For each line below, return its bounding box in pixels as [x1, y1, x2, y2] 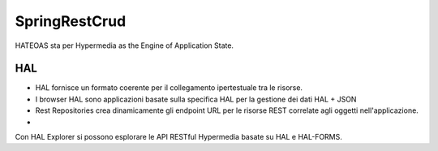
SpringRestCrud [15, 12, 127, 30]
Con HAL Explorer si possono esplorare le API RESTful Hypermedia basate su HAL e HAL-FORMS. [15, 132, 342, 142]
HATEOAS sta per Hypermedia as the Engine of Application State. [15, 41, 234, 50]
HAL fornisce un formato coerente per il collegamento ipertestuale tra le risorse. [35, 83, 303, 93]
